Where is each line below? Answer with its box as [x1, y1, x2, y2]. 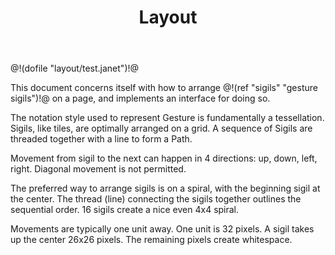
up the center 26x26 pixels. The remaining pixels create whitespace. [10, 234, 293, 246]
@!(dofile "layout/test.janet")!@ [10, 62, 140, 75]
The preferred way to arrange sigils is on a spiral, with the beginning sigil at [10, 182, 321, 195]
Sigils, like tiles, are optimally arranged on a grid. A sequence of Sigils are [10, 122, 313, 135]
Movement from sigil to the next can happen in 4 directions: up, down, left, [10, 152, 318, 165]
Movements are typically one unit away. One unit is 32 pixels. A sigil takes [10, 223, 315, 235]
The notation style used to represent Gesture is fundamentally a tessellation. [10, 112, 325, 124]
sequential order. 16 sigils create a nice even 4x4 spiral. [10, 204, 240, 216]
